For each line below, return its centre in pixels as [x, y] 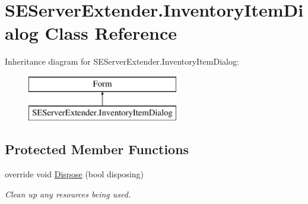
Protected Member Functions [97, 149]
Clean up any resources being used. [68, 194]
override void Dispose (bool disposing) [74, 174]
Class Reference [111, 33]
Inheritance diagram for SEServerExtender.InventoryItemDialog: [122, 61]
